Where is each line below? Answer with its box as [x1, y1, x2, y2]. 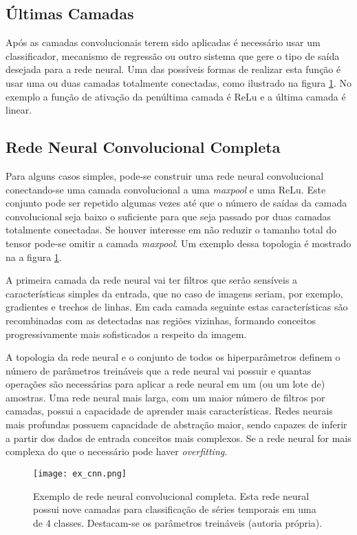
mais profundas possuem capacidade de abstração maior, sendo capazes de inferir [6, 417, 347, 432]
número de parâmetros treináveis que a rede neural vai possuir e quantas [6, 363, 312, 377]
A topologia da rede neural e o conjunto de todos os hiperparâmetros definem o [6, 350, 340, 364]
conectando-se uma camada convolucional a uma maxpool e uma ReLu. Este [6, 182, 326, 196]
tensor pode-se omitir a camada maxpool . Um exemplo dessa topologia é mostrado [6, 235, 351, 250]
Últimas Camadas [6, 3, 134, 24]
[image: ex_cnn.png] [33, 468, 127, 479]
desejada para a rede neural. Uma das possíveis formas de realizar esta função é [6, 62, 341, 76]
